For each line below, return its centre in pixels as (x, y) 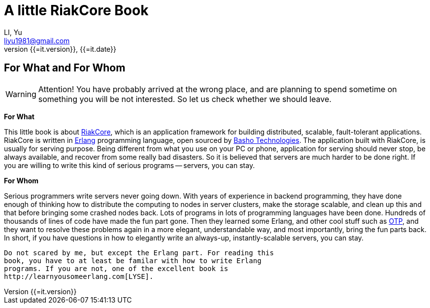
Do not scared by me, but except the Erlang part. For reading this (139, 253)
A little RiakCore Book (76, 10)
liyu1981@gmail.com (37, 40)
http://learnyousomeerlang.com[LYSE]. (79, 276)
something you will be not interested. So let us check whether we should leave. (185, 99)
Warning (21, 94)
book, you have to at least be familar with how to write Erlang (133, 260)
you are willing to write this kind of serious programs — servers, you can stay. (130, 165)
